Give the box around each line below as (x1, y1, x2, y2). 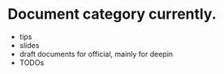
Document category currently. (7, 5, 217, 24)
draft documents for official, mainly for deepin (19, 49, 174, 59)
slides (19, 40, 40, 50)
